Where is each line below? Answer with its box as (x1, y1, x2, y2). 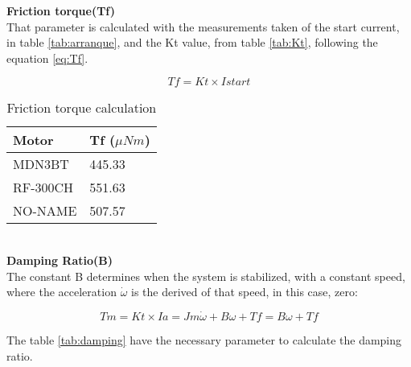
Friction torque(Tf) (6, 2, 115, 19)
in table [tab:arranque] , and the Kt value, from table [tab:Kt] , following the (6, 34, 378, 51)
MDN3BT (13, 155, 69, 174)
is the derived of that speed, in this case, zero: (131, 283, 358, 300)
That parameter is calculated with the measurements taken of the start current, (6, 18, 400, 35)
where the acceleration (6, 283, 117, 300)
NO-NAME (13, 201, 77, 221)
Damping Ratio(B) (6, 251, 113, 268)
